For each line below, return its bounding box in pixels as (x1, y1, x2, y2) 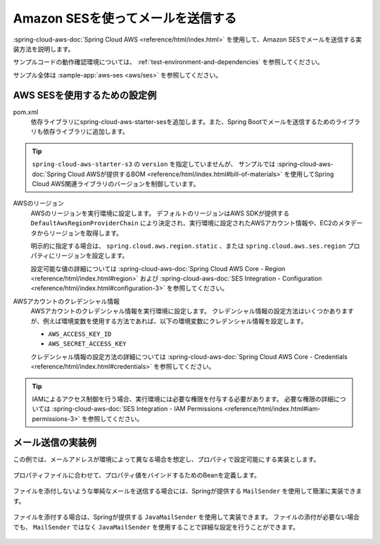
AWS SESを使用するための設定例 (13, 89, 157, 101)
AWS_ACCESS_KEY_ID (48, 330, 112, 338)
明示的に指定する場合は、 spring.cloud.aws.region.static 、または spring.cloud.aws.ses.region (30, 242, 346, 250)
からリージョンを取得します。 (36, 229, 123, 237)
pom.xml (13, 108, 39, 116)
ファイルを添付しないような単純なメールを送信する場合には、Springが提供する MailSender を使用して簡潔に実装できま (13, 487, 362, 496)
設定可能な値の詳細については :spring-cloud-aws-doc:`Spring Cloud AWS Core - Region (30, 264, 286, 272)
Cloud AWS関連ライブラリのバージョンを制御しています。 (32, 180, 200, 188)
